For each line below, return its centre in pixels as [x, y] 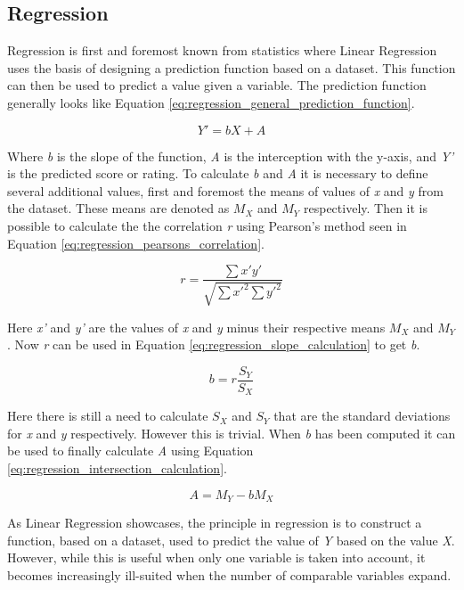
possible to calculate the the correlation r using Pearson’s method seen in [207, 225]
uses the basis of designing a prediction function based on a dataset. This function [232, 67]
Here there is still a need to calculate [108, 416]
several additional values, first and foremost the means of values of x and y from [225, 190]
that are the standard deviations [362, 416]
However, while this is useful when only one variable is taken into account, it [216, 557]
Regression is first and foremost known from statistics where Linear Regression [222, 50]
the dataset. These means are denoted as [118, 208]
